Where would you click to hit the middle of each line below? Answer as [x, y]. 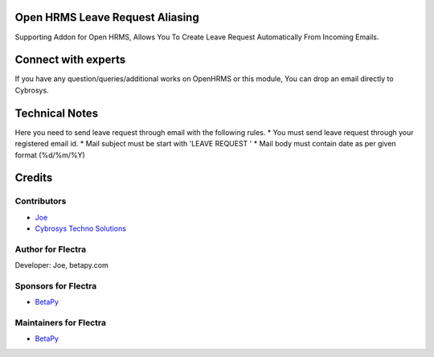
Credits [34, 178]
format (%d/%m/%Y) [50, 155]
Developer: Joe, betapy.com [61, 265]
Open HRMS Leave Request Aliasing [107, 17]
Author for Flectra [51, 249]
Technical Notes [57, 113]
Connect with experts [70, 60]
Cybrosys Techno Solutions [80, 228]
